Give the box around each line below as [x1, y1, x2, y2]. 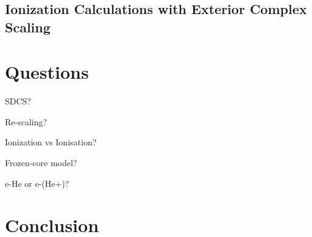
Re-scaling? [5, 115, 48, 128]
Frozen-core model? [5, 156, 77, 169]
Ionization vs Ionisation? [5, 136, 97, 148]
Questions [5, 59, 89, 84]
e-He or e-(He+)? [5, 177, 69, 189]
